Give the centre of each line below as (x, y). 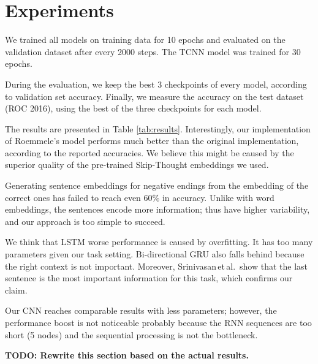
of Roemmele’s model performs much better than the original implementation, (152, 141)
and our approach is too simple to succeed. (85, 221)
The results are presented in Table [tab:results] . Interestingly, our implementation (158, 128)
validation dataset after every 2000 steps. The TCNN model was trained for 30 (153, 51)
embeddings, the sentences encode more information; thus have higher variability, (157, 209)
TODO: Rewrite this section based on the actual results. (127, 355)
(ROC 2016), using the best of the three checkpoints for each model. (133, 108)
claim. (16, 290)
